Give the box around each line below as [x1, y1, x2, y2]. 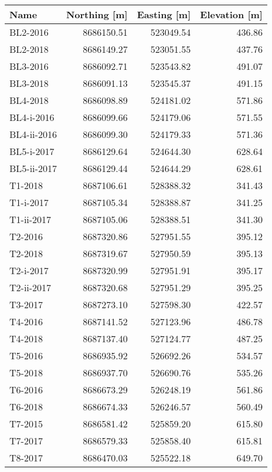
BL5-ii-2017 [9, 161, 57, 175]
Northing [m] [66, 8, 128, 21]
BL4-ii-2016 [9, 127, 57, 141]
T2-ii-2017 [9, 281, 52, 294]
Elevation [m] [200, 8, 263, 21]
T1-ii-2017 [9, 213, 52, 226]
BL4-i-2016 [9, 110, 55, 124]
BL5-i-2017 [9, 144, 55, 158]
